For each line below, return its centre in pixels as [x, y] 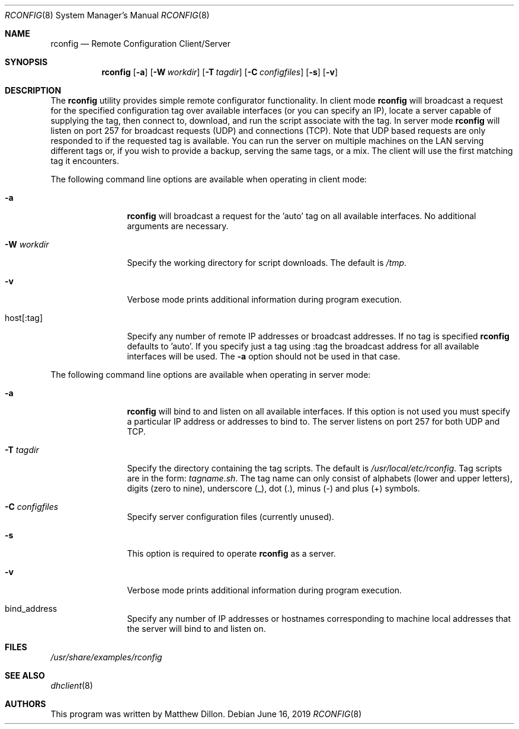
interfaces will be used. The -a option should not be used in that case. [264, 356]
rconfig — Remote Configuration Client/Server [141, 44]
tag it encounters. [85, 161]
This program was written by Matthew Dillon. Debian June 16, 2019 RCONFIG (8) [206, 714]
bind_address [31, 608]
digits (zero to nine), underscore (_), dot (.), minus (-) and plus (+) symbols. [273, 488]
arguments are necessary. [178, 226]
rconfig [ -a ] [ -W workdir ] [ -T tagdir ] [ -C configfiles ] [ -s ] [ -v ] [220, 72]
